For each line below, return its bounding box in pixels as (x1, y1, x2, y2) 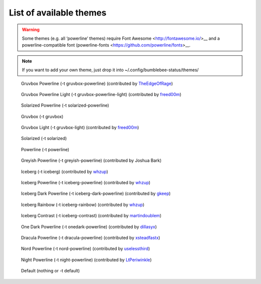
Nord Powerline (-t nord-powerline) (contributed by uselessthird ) (21, 246, 150, 252)
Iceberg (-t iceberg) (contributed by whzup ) (21, 169, 108, 174)
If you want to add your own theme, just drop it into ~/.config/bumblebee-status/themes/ (22, 67, 199, 73)
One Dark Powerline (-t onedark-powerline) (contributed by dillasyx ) (21, 223, 157, 230)
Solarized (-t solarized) (21, 136, 67, 142)
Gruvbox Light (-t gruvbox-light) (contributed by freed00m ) (21, 125, 139, 130)
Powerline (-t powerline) (21, 146, 70, 152)
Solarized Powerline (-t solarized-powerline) (21, 102, 109, 109)
